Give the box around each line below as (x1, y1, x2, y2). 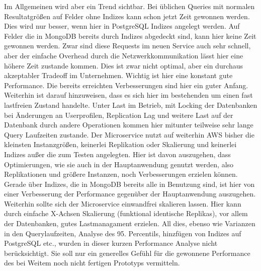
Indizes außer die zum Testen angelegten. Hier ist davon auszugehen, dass (4, 149, 231, 159)
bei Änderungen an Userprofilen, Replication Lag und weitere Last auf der (4, 109, 233, 120)
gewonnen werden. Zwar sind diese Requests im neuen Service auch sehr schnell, (4, 40, 251, 51)
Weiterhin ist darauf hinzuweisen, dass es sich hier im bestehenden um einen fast (4, 90, 253, 100)
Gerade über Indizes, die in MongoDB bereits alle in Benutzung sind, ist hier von (4, 178, 255, 189)
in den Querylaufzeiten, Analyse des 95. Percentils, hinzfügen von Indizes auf (4, 228, 241, 238)
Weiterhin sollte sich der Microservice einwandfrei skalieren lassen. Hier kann (4, 198, 241, 209)
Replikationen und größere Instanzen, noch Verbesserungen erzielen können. (4, 169, 238, 179)
